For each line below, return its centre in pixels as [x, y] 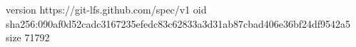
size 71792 [28, 37]
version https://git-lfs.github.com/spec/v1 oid [106, 9]
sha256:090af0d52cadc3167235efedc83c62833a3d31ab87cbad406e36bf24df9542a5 [178, 23]
